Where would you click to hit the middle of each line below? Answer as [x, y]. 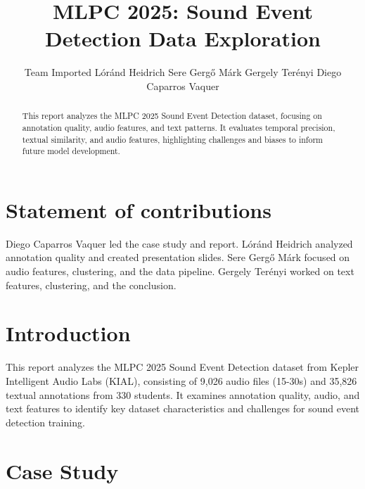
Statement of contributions [139, 209]
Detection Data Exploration [183, 38]
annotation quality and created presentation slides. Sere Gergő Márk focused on [178, 257]
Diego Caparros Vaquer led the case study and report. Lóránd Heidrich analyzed [179, 243]
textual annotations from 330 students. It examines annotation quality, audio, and [183, 394]
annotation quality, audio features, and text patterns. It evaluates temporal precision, [179, 127]
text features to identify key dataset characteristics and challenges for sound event [183, 408]
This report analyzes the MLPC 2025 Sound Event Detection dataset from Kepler [182, 367]
